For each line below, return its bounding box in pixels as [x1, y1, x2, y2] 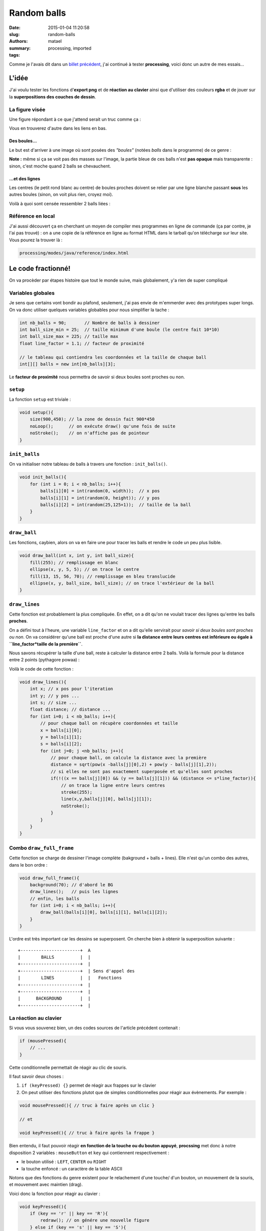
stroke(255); [61, 789, 93, 795]
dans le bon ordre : [9, 862, 48, 868]
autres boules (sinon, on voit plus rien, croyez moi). [9, 192, 113, 197]
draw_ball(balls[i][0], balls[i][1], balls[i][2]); [40, 909, 168, 915]
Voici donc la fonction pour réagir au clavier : [9, 1191, 100, 1197]
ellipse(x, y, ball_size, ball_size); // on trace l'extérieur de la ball [30, 580, 214, 586]
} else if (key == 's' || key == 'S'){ [30, 1224, 127, 1230]
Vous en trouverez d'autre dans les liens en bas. [9, 126, 107, 131]
